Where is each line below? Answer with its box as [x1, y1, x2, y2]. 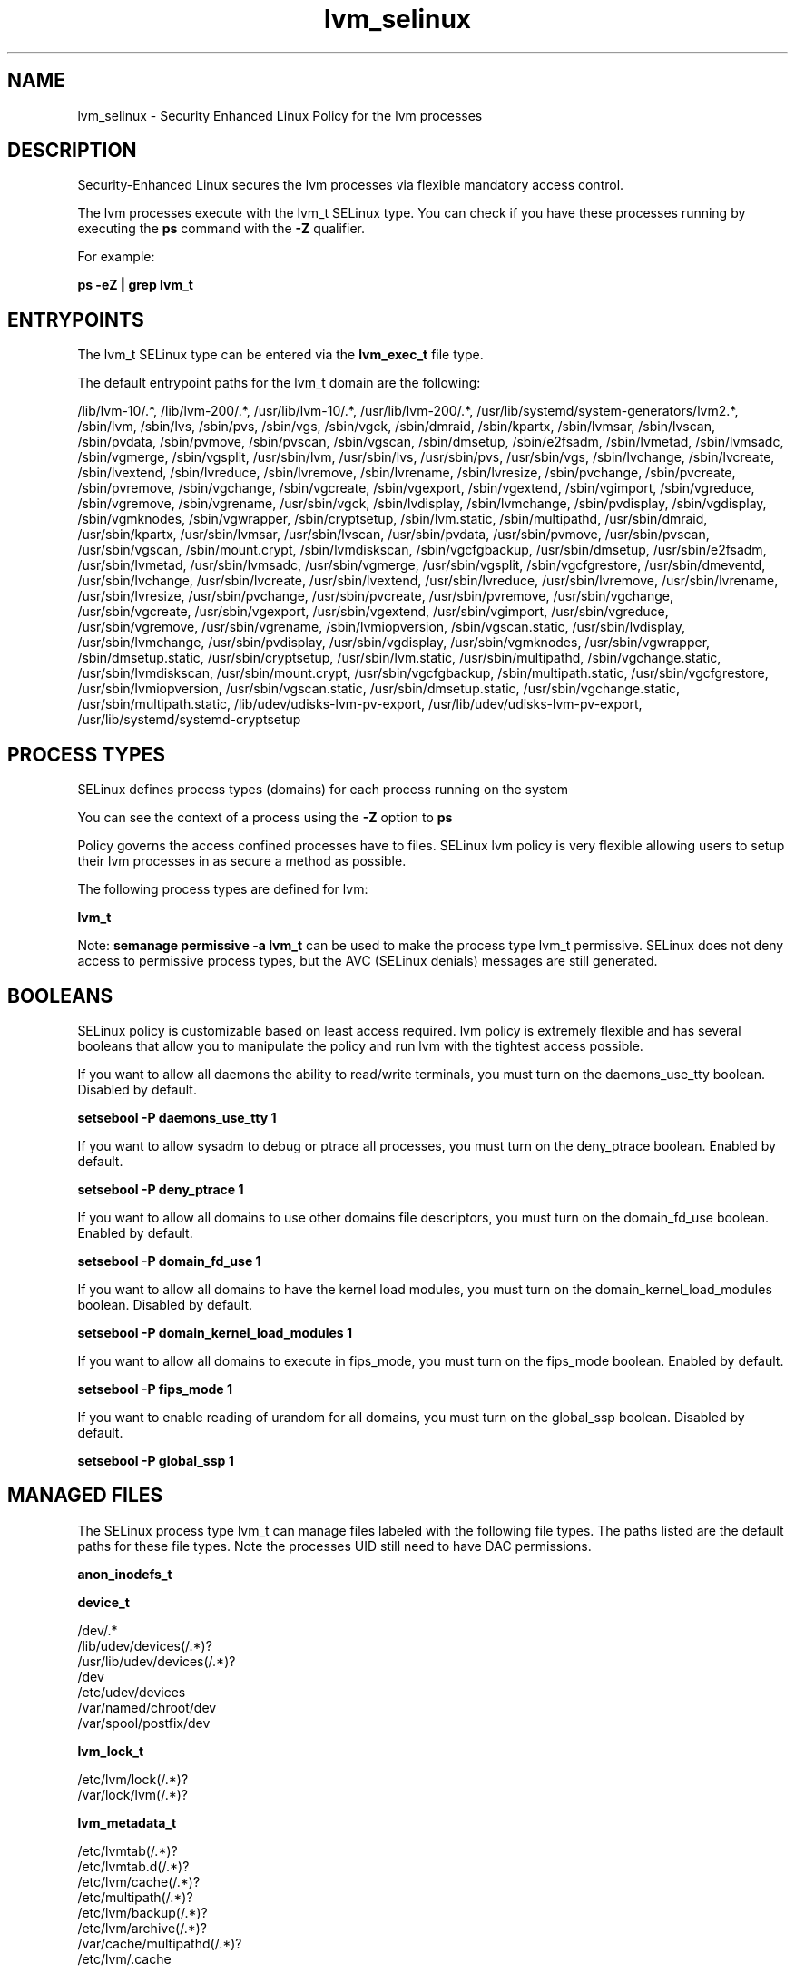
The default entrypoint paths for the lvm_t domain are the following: [77, 375, 481, 391]
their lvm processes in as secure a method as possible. [77, 853, 407, 869]
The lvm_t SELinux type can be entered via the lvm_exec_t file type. [77, 347, 484, 363]
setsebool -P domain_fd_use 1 [77, 1252, 261, 1269]
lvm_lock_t [77, 1742, 144, 1759]
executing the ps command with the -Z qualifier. [77, 221, 365, 237]
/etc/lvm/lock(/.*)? [77, 1771, 189, 1787]
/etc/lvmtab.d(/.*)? [77, 1858, 190, 1874]
